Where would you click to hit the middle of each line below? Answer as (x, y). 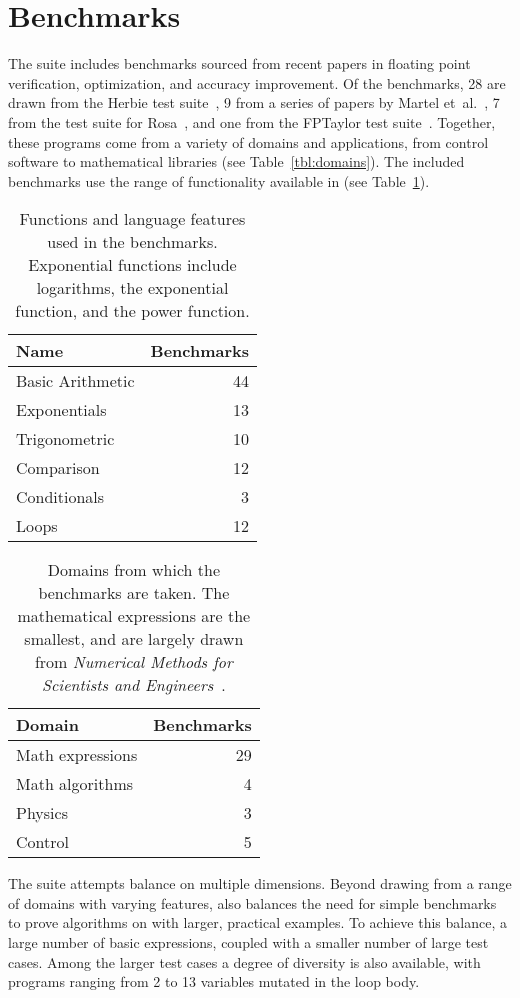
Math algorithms (75, 784)
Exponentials (61, 410)
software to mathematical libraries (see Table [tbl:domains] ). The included (236, 161)
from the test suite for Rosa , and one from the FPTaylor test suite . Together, (252, 121)
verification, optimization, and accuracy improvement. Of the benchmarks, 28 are (257, 82)
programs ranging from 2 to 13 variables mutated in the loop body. (214, 981)
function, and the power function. (132, 311)
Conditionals (60, 497)
